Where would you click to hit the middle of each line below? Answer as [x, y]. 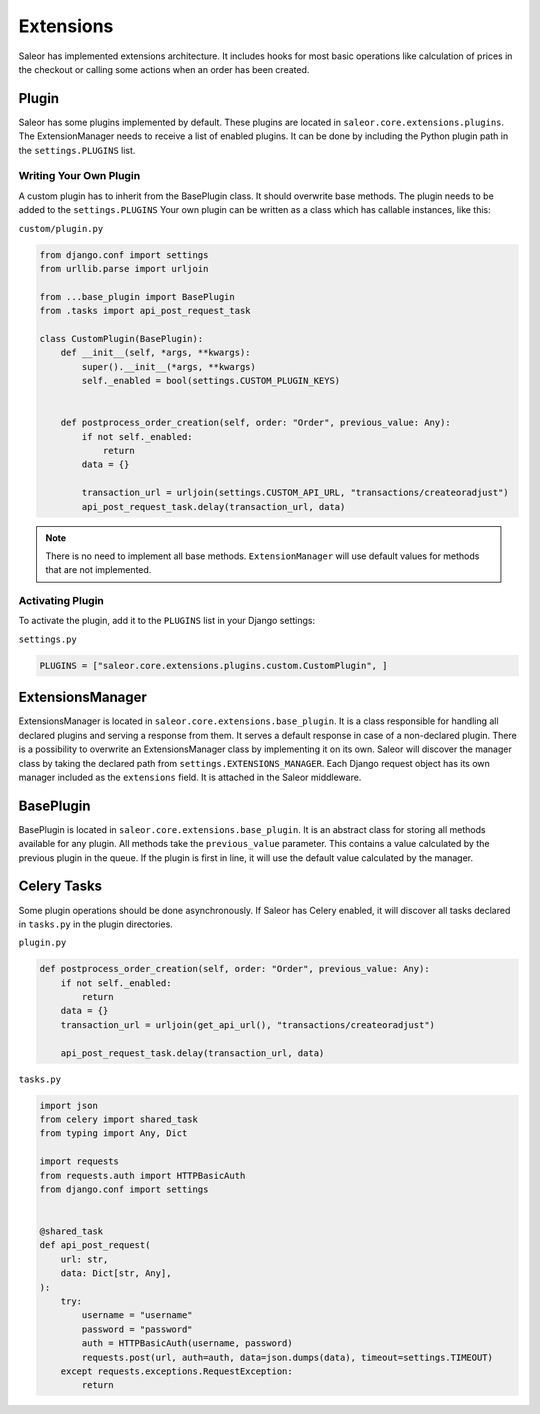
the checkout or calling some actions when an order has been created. [164, 69]
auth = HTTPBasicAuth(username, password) [187, 1343]
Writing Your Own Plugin [79, 176]
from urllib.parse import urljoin [124, 268]
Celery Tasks [60, 886]
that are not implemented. [98, 570]
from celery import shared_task [119, 1119]
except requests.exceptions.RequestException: [177, 1371]
